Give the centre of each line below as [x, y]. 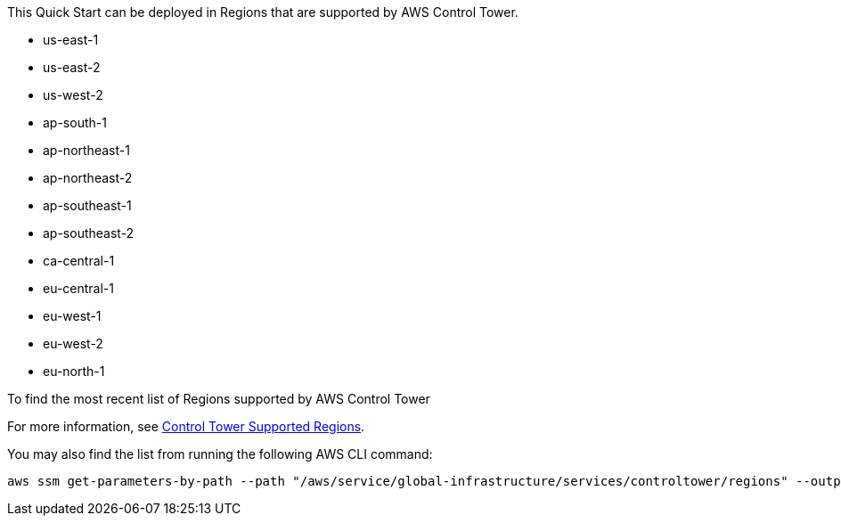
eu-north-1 [74, 371]
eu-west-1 [72, 316]
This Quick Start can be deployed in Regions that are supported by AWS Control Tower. [263, 12]
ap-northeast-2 [88, 178]
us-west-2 [73, 95]
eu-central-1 [78, 288]
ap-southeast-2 [89, 233]
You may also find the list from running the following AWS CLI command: [220, 454]
